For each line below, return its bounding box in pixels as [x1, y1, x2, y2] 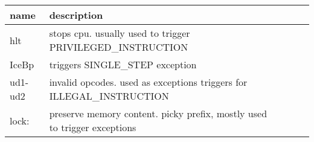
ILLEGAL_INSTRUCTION [49, 89, 169, 103]
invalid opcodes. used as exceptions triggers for [49, 75, 248, 89]
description [49, 8, 103, 22]
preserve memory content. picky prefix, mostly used [49, 106, 268, 120]
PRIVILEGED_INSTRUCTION [49, 40, 188, 54]
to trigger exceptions [49, 120, 136, 134]
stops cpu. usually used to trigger [49, 26, 190, 40]
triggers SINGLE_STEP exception [49, 57, 197, 71]
